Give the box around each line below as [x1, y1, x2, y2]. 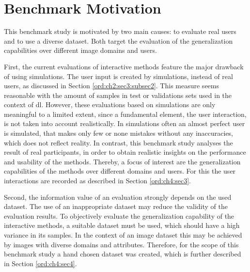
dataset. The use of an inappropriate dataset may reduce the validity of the [4, 201, 228, 211]
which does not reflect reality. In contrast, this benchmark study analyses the [4, 137, 233, 147]
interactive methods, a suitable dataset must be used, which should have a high [4, 220, 240, 230]
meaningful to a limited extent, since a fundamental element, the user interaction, [4, 109, 247, 119]
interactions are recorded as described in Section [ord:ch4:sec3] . [4, 176, 191, 186]
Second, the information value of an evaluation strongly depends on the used [4, 192, 232, 202]
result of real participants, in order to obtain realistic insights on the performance [4, 147, 246, 157]
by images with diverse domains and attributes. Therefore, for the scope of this [4, 239, 239, 249]
